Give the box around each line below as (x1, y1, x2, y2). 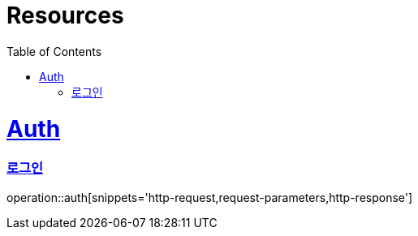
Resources (6, 2, 124, 29)
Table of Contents (6, 44, 102, 58)
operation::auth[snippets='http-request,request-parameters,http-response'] (6, 190, 413, 204)
